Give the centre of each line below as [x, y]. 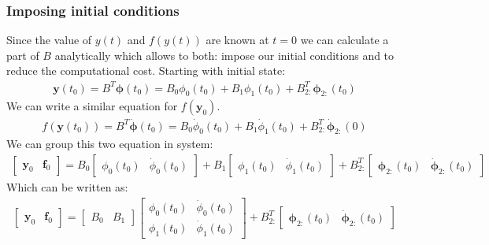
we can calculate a [345, 40]
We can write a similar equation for [92, 106]
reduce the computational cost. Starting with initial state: [146, 71]
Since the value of [49, 40]
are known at [237, 40]
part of [23, 55]
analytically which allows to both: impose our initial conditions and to [224, 55]
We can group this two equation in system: [110, 144]
